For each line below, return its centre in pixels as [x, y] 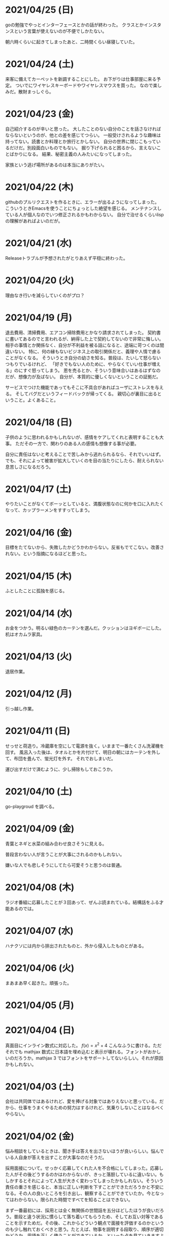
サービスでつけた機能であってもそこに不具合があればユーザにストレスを [80, 387]
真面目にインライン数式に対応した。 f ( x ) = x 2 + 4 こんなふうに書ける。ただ [83, 1045]
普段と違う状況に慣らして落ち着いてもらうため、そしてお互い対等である [89, 1217]
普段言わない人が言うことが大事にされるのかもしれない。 [65, 854]
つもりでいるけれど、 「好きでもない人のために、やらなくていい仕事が [79, 364]
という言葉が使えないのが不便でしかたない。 [60, 31]
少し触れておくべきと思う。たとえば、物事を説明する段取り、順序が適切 [89, 1229]
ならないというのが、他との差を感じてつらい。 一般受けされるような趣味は [83, 135]
